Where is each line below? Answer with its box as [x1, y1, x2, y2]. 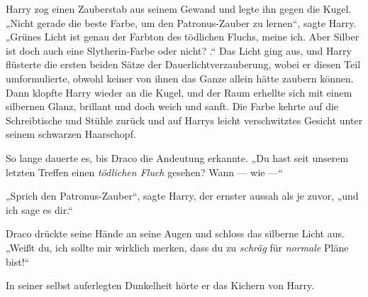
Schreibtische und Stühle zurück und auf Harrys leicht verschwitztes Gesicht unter [6, 112, 363, 127]
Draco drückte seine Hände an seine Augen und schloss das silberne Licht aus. [6, 226, 345, 241]
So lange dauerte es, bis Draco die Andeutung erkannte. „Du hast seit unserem [6, 150, 349, 165]
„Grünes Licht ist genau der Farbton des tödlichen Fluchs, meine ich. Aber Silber [6, 29, 359, 44]
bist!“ [6, 254, 30, 269]
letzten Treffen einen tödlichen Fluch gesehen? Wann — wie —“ [6, 164, 283, 179]
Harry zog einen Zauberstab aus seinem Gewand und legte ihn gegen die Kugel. [6, 1, 352, 16]
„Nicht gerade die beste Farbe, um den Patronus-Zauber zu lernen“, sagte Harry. [6, 15, 357, 30]
